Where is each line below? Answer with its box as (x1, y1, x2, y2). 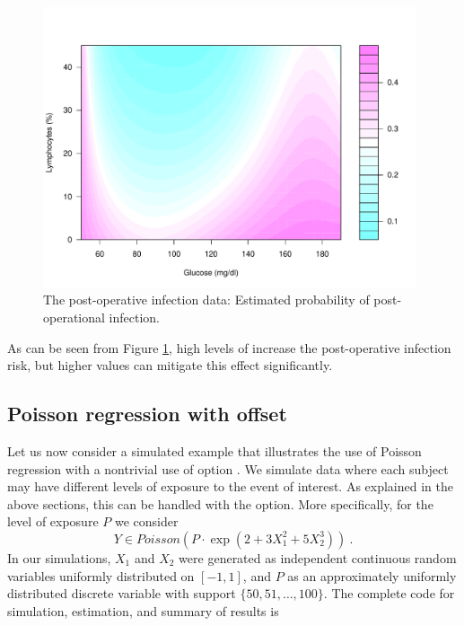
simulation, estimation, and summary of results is (7, 601, 279, 620)
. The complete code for (323, 584, 455, 603)
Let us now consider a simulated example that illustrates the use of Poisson (7, 441, 422, 460)
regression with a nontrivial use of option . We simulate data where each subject (7, 459, 449, 478)
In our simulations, (7, 548, 111, 567)
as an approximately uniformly (287, 566, 457, 585)
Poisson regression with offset (7, 400, 287, 428)
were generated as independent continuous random (179, 548, 457, 567)
